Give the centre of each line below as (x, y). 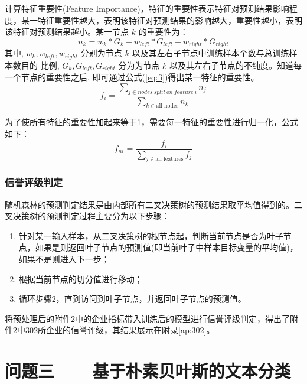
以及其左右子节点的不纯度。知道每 (236, 65)
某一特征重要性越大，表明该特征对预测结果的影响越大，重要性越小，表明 (161, 20)
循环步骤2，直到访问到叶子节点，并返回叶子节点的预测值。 (132, 299)
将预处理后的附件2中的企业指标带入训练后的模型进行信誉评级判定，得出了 (147, 318)
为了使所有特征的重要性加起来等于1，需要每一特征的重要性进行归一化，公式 (151, 122)
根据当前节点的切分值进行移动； (81, 279)
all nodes (167, 106)
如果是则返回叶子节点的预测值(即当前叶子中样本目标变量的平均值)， (166, 247)
